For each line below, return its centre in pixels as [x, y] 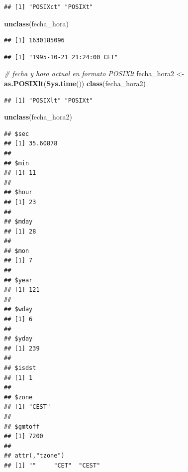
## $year [18, 280]
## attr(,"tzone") [34, 456]
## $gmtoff [22, 426]
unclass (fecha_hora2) [38, 117]
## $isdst [20, 368]
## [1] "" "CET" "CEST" [52, 465]
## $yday [18, 339]
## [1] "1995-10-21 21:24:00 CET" [61, 57]
